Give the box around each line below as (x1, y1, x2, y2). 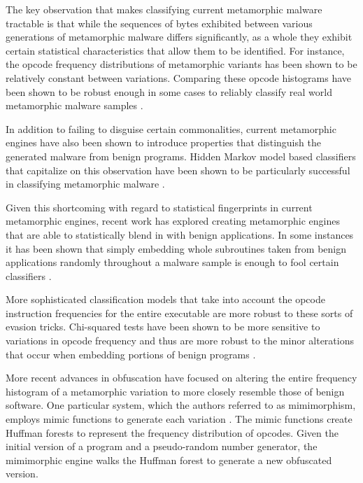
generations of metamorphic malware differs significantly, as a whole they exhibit (6, 29, 353, 44)
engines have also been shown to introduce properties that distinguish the (6, 135, 321, 150)
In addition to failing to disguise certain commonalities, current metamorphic (6, 121, 336, 136)
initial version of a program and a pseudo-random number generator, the (6, 439, 318, 454)
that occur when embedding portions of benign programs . (6, 346, 256, 361)
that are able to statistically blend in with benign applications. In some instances (6, 227, 354, 241)
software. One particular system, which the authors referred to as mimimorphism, (6, 398, 356, 412)
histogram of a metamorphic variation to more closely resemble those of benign (6, 384, 345, 398)
